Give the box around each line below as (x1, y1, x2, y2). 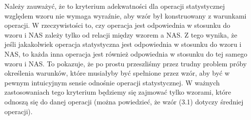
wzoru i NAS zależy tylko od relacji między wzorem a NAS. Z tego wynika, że (4, 29, 237, 40)
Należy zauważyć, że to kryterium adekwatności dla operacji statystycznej (4, 1, 225, 11)
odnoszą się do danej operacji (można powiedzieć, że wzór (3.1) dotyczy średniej (4, 96, 244, 106)
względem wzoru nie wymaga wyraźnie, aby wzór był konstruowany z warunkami (4, 10, 247, 20)
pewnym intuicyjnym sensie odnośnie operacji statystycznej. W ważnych (4, 77, 220, 87)
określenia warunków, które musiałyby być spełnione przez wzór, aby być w (4, 68, 230, 78)
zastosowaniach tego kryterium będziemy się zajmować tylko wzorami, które (4, 87, 232, 97)
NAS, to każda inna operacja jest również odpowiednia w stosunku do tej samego (4, 48, 248, 59)
